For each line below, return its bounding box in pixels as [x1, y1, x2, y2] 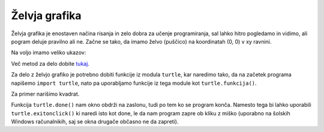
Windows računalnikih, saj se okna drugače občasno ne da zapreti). [11, 118, 179, 125]
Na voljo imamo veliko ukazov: [11, 49, 86, 56]
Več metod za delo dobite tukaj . [11, 60, 90, 67]
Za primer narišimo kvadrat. [11, 90, 80, 97]
